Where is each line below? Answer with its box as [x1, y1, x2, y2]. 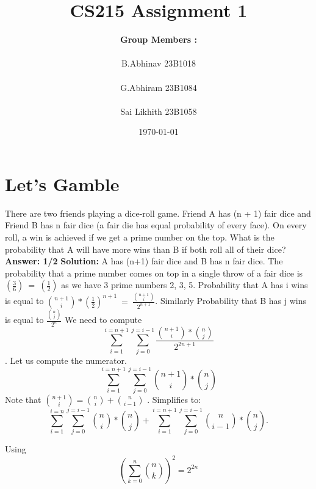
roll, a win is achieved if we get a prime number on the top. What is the [5, 231, 275, 243]
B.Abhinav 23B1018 [121, 57, 196, 70]
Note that [5, 393, 41, 406]
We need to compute [65, 313, 142, 325]
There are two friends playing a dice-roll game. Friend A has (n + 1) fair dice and [5, 206, 311, 219]
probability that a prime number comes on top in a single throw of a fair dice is [5, 266, 303, 279]
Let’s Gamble [5, 171, 120, 196]
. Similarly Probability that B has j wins [155, 294, 306, 307]
